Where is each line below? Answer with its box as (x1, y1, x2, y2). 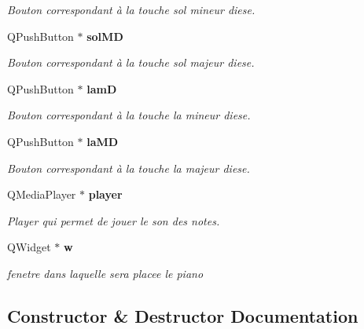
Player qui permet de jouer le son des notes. (7, 212, 220, 228)
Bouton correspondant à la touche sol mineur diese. (7, 2, 256, 17)
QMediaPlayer (7, 186, 76, 203)
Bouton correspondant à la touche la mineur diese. (7, 107, 251, 123)
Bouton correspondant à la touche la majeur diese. (7, 159, 250, 176)
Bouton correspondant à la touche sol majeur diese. (7, 54, 255, 71)
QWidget (7, 239, 51, 255)
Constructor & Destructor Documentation (7, 303, 358, 327)
